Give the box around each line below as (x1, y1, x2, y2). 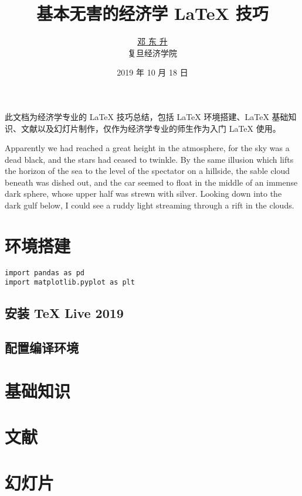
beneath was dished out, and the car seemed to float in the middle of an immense (5, 176, 298, 188)
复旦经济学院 (128, 46, 177, 59)
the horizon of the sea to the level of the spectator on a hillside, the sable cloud (5, 165, 290, 177)
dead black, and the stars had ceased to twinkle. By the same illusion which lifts (5, 153, 294, 165)
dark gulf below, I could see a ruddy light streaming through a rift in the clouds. (5, 199, 294, 211)
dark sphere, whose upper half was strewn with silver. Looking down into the (5, 187, 282, 200)
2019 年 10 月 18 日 (117, 66, 188, 78)
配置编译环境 (5, 338, 79, 357)
